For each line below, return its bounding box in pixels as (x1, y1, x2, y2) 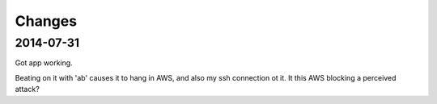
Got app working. (15, 58, 73, 68)
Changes (15, 12, 77, 30)
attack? (15, 85, 40, 94)
